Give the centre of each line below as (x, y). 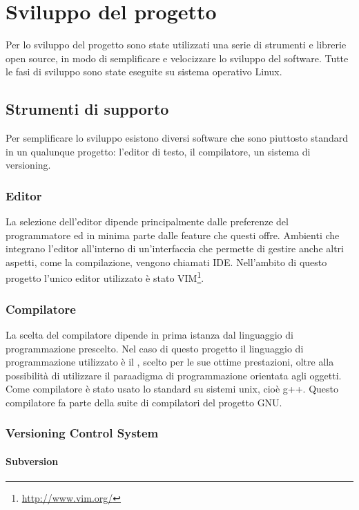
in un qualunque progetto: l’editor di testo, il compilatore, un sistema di (158, 151)
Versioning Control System (82, 433)
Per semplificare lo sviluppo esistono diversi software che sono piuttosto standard (177, 138)
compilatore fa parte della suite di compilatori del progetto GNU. (144, 402)
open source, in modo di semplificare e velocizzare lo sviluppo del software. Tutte (177, 58)
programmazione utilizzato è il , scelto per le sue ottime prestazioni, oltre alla (170, 362)
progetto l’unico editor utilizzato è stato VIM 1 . (105, 277)
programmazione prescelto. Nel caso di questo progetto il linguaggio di (155, 348)
